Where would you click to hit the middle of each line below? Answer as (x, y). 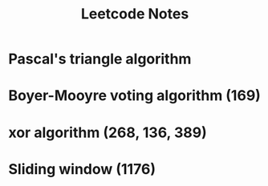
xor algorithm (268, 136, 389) (108, 132)
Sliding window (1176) (82, 169)
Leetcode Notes (135, 14)
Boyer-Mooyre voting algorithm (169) (134, 96)
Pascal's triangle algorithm (100, 59)
